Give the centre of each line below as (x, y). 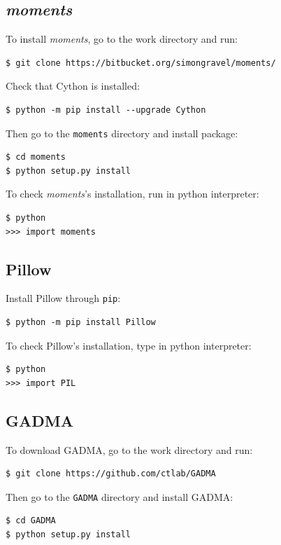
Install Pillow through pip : (63, 298)
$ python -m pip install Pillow (81, 323)
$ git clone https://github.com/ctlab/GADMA (111, 474)
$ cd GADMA (31, 521)
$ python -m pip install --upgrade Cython (106, 110)
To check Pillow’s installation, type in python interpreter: (129, 345)
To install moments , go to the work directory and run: (122, 39)
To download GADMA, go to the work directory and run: (129, 449)
